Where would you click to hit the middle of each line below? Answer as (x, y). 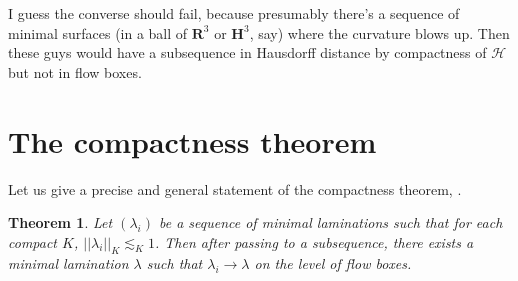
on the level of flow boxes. (333, 263)
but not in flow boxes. (75, 71)
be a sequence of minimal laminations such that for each (330, 222)
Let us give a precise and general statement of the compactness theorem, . (235, 188)
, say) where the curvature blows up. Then (379, 32)
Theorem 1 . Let (60, 222)
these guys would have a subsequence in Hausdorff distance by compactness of (247, 52)
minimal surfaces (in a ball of (98, 32)
